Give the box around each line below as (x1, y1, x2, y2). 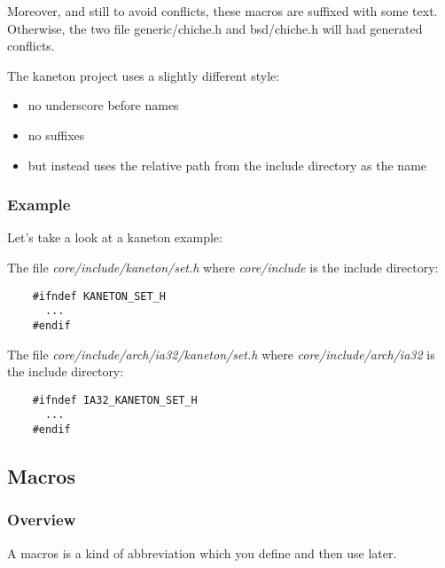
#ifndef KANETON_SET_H (32, 289, 166, 303)
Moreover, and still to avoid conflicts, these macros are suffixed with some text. (7, 2, 438, 20)
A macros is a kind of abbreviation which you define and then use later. (7, 543, 397, 562)
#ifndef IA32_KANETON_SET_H (32, 393, 198, 406)
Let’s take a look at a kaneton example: (7, 228, 222, 247)
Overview (7, 509, 76, 531)
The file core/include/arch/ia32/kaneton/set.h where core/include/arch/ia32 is (7, 344, 435, 363)
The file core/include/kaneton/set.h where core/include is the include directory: (7, 257, 439, 276)
